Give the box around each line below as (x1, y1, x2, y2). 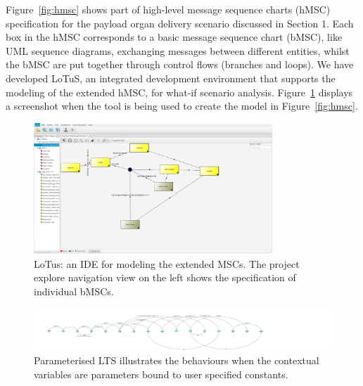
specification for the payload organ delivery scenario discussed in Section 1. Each (6, 15, 354, 30)
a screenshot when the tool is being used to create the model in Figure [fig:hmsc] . (6, 98, 358, 113)
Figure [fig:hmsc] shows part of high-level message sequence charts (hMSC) (6, 2, 331, 16)
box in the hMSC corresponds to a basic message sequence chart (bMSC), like (6, 30, 343, 44)
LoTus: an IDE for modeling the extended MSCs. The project (34, 256, 300, 271)
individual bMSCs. (34, 284, 114, 299)
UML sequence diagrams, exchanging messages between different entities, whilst (6, 43, 350, 58)
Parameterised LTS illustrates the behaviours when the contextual (34, 353, 319, 368)
